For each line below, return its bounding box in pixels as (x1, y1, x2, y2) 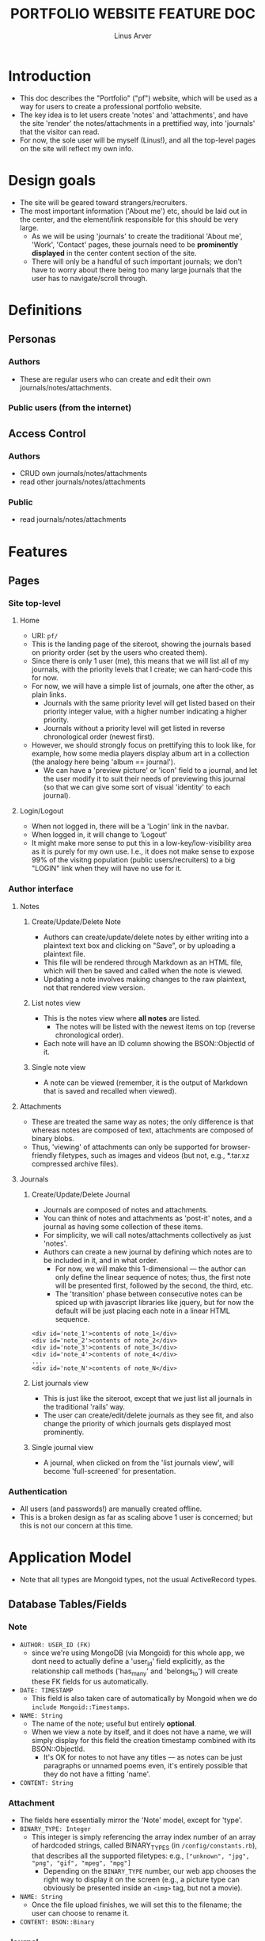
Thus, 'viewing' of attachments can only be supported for (31, 1142, 220, 1151)
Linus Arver (114, 31, 152, 40)
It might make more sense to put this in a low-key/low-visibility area (31, 839, 252, 848)
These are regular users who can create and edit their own (19, 374, 211, 384)
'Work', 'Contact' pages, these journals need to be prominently (31, 239, 239, 249)
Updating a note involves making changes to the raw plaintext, (43, 974, 247, 984)
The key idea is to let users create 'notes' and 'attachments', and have (19, 110, 249, 120)
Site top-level (8, 597, 61, 608)
